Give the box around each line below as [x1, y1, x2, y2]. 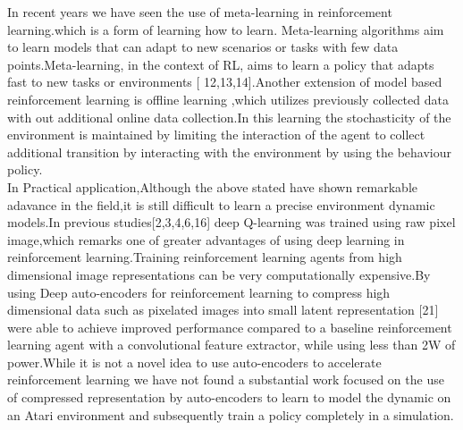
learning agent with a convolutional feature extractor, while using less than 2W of [7, 335, 456, 354]
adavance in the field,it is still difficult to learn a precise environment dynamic [7, 195, 435, 214]
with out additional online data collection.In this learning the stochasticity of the [7, 107, 451, 126]
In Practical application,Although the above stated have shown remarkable [7, 177, 417, 196]
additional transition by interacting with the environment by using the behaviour [7, 142, 451, 161]
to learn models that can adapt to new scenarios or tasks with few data [7, 38, 399, 56]
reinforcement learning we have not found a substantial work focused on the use [7, 370, 444, 389]
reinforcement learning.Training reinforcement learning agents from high [7, 248, 402, 266]
